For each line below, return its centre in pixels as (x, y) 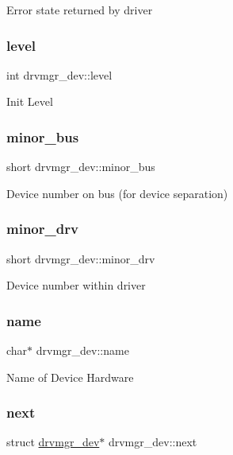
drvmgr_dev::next (153, 442)
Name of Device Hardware (70, 377)
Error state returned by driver (80, 10)
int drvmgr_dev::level (59, 74)
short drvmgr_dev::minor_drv (81, 258)
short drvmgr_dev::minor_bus (81, 167)
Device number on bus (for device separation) (117, 193)
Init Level (30, 101)
